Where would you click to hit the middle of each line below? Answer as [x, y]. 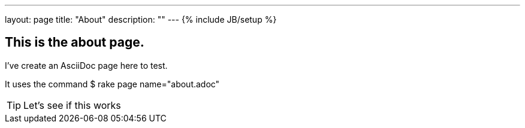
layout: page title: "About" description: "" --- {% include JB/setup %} [141, 19]
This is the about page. [75, 42]
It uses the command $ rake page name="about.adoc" [112, 84]
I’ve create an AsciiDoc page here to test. [86, 65]
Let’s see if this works [72, 105]
